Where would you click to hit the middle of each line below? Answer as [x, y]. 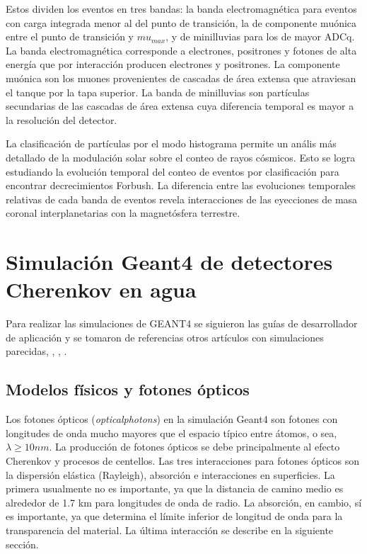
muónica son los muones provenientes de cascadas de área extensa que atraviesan [181, 78]
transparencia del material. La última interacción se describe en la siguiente [170, 530]
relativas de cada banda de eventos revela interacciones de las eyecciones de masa [182, 199]
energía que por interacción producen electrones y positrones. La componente [173, 64]
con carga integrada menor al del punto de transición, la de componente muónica [181, 22]
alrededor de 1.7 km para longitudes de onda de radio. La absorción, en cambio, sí [184, 502]
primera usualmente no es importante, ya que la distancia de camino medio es [175, 488]
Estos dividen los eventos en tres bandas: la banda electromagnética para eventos [181, 9]
